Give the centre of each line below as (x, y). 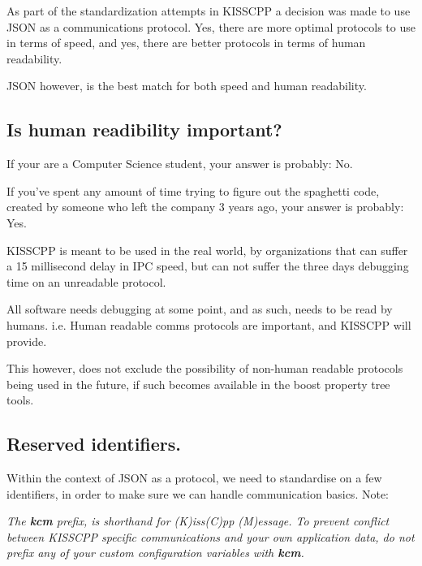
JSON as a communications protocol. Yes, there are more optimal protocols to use (211, 26)
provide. (27, 341)
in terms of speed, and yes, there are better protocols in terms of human (186, 43)
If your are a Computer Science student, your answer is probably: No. (180, 164)
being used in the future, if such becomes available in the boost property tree (198, 384)
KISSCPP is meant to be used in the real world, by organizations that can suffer (207, 250)
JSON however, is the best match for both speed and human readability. (187, 86)
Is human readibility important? (144, 130)
